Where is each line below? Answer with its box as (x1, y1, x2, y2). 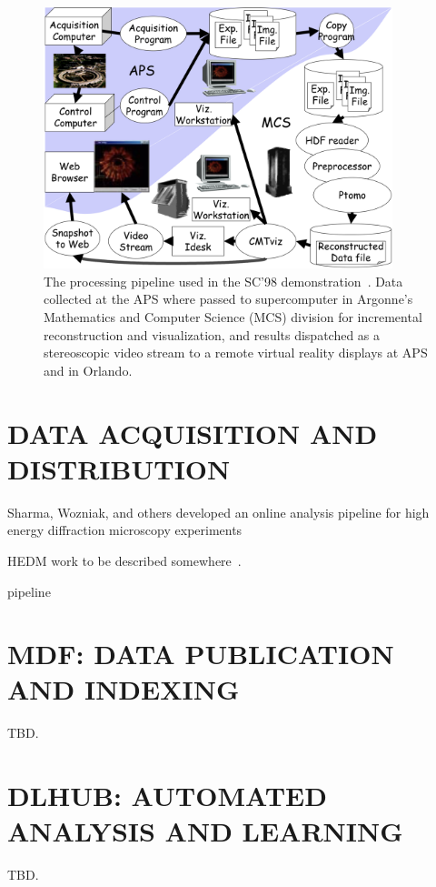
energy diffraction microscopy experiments (7, 520, 243, 539)
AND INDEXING (7, 670, 240, 708)
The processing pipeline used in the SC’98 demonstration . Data (44, 271, 403, 290)
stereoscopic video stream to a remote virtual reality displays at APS (44, 343, 428, 362)
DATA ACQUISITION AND (7, 414, 378, 451)
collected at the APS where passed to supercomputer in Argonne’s (44, 289, 413, 308)
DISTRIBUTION (7, 449, 231, 487)
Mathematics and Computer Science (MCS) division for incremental (44, 307, 422, 327)
